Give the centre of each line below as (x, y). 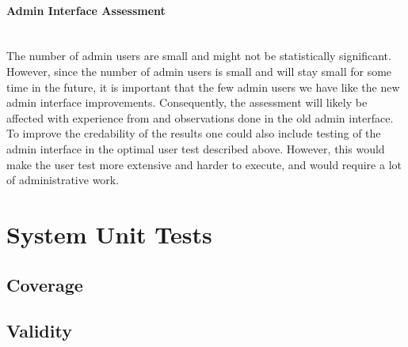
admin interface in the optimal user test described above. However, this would (196, 148)
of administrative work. (63, 180)
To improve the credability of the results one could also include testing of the (194, 133)
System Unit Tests (109, 234)
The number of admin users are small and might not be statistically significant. (199, 56)
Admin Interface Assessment (86, 10)
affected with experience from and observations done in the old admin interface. (200, 117)
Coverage (45, 284)
